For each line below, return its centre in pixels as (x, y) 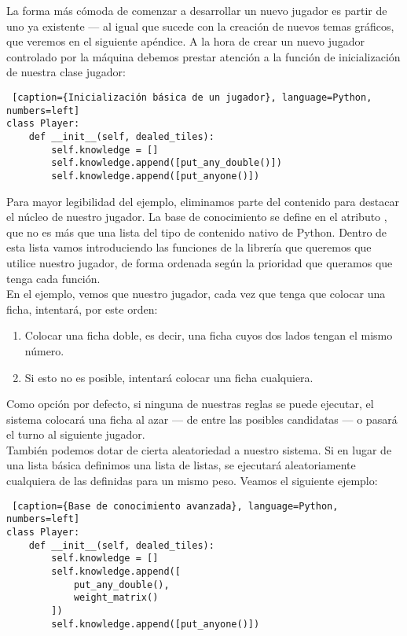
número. (44, 350)
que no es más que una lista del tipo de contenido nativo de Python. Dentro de (197, 232)
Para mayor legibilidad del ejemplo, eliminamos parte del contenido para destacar (203, 201)
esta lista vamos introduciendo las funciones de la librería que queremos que (189, 247)
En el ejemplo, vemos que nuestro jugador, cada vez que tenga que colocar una (196, 294)
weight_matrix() (116, 598)
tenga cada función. (53, 278)
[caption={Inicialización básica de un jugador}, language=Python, (192, 97)
